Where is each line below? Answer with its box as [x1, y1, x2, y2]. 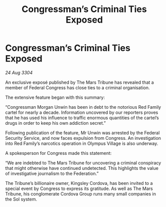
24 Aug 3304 [5, 69, 33, 76]
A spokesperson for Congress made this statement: [5, 150, 112, 156]
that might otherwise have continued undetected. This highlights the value [5, 165, 159, 171]
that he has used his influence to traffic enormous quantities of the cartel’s [5, 114, 159, 121]
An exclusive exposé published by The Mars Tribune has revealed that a [5, 79, 154, 85]
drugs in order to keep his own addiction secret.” [5, 120, 106, 126]
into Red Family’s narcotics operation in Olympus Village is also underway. [5, 140, 158, 146]
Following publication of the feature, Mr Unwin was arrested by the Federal [5, 129, 160, 136]
